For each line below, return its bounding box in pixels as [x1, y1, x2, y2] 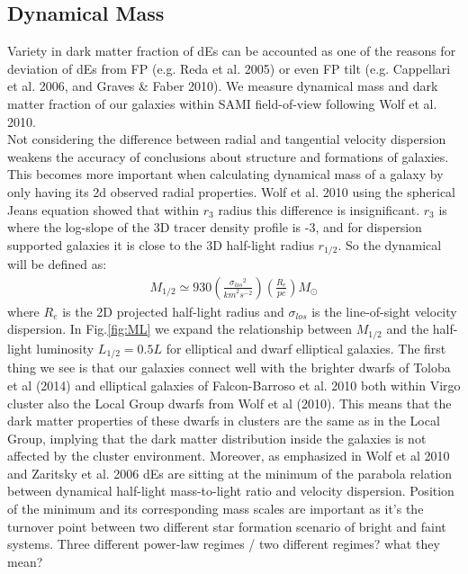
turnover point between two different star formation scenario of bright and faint [7, 516, 446, 535]
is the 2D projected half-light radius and [62, 301, 284, 320]
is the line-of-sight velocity [311, 301, 457, 320]
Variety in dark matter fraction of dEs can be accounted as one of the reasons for [7, 41, 456, 60]
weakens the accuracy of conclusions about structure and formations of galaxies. [7, 147, 449, 166]
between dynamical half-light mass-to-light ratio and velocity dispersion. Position [7, 481, 454, 500]
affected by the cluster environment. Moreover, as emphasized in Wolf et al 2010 [7, 446, 450, 465]
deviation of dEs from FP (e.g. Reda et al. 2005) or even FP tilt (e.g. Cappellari [7, 58, 451, 77]
